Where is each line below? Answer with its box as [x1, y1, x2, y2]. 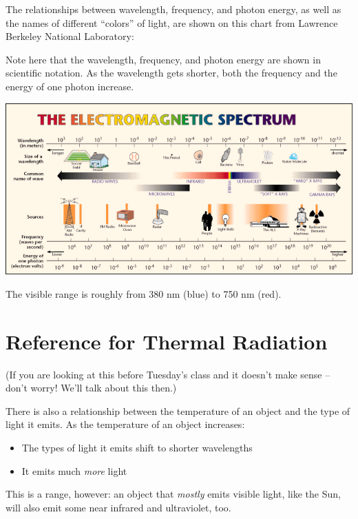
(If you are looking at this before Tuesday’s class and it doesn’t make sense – [6, 367, 330, 381]
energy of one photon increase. [6, 79, 134, 93]
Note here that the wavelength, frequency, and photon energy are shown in [6, 52, 321, 66]
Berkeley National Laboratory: [6, 29, 134, 43]
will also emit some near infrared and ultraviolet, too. [6, 500, 231, 514]
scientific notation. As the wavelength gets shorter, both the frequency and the [6, 65, 337, 80]
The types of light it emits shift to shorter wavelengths [21, 440, 253, 454]
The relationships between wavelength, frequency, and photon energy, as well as [6, 2, 341, 16]
